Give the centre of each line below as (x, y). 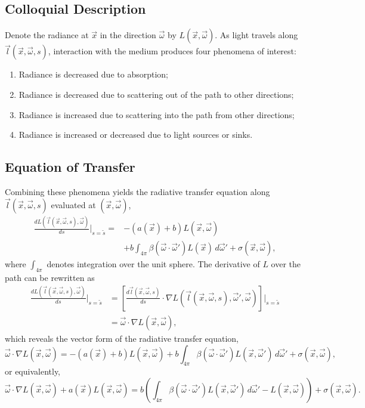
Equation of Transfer (70, 167)
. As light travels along (256, 35)
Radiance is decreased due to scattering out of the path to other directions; (156, 95)
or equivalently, (33, 371)
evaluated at (73, 204)
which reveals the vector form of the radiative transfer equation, (122, 338)
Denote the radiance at (47, 35)
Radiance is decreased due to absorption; (93, 74)
